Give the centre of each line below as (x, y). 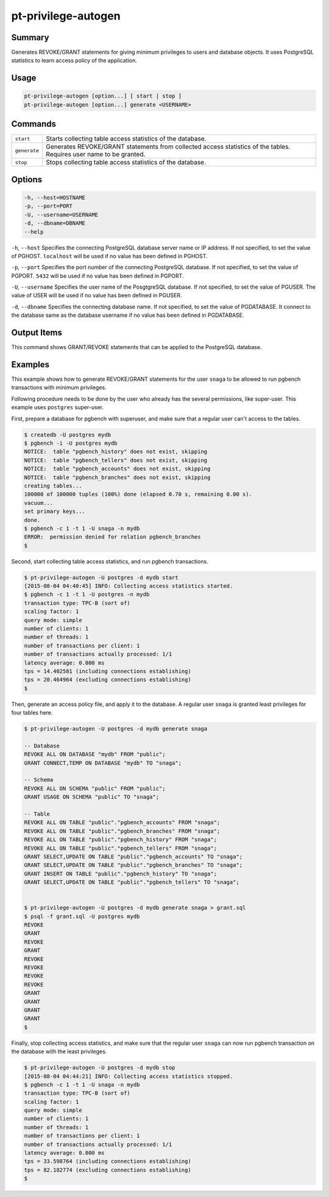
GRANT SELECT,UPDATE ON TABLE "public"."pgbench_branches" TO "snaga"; (133, 865)
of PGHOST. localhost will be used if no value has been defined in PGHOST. (109, 256)
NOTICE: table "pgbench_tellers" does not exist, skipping (116, 460)
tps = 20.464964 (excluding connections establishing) (108, 680)
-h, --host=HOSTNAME (55, 197)
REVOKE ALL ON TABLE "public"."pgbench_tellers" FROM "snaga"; (121, 848)
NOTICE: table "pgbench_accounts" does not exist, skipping (117, 469)
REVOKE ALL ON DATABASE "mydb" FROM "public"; (95, 754)
